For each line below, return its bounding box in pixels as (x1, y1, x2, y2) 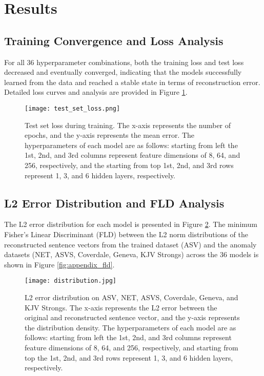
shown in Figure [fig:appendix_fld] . (4, 259, 115, 269)
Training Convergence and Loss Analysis (4, 32, 224, 48)
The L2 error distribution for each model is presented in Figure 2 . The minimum (4, 219, 258, 229)
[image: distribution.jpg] (25, 277, 116, 285)
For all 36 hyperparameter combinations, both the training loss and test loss (4, 56, 244, 67)
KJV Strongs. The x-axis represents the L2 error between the (25, 302, 217, 312)
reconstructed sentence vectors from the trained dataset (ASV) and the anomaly (4, 239, 257, 249)
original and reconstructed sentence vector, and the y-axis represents (25, 312, 240, 323)
